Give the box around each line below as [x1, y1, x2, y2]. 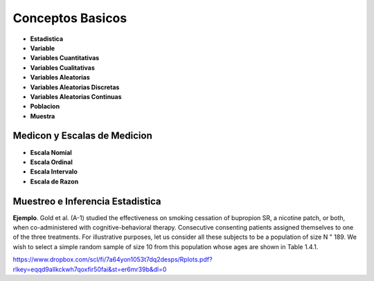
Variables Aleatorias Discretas [30, 83, 120, 91]
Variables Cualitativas [30, 63, 95, 72]
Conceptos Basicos [12, 10, 127, 26]
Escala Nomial [30, 148, 72, 156]
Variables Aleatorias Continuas [30, 92, 122, 100]
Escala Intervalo [30, 167, 78, 176]
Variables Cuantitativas [30, 54, 100, 62]
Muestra [30, 111, 55, 120]
